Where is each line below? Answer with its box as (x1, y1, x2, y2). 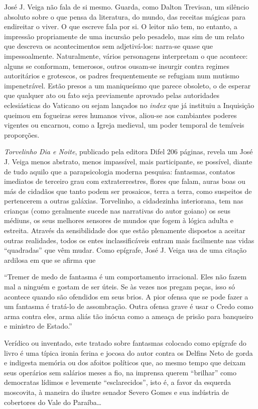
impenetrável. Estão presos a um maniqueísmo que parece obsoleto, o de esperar (4, 80, 251, 90)
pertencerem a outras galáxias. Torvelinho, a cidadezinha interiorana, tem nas (4, 195, 243, 206)
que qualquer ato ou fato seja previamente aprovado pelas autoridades (4, 90, 219, 100)
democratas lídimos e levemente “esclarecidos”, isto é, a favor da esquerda (4, 377, 231, 387)
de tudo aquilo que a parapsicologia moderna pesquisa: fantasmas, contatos (4, 166, 235, 176)
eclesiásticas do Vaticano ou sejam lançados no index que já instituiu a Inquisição (4, 99, 254, 110)
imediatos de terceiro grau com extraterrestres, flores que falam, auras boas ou (4, 176, 245, 186)
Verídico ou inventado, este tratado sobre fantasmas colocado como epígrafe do (4, 338, 246, 348)
